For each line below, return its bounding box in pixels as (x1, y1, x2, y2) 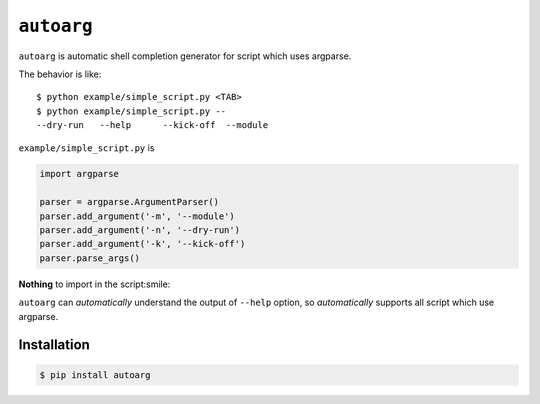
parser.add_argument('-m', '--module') (39, 210, 235, 222)
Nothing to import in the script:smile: (18, 278, 171, 290)
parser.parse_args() (39, 252, 140, 264)
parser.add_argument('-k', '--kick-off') (39, 238, 246, 250)
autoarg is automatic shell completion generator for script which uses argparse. (18, 50, 352, 62)
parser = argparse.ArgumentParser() (39, 196, 220, 208)
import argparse (39, 168, 120, 180)
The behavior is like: (18, 68, 102, 80)
